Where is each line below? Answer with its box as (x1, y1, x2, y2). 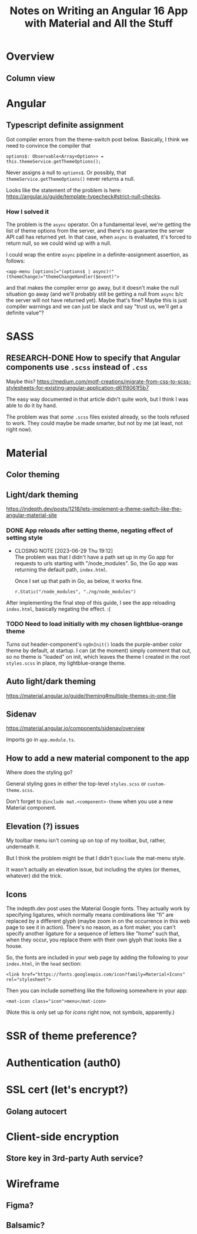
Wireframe (6, 1177, 60, 1190)
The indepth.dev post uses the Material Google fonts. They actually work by (6, 905, 190, 912)
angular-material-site (6, 512, 58, 519)
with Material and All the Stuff (24, 16, 173, 30)
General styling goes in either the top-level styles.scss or (6, 780, 146, 787)
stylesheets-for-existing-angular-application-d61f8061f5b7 (6, 384, 149, 391)
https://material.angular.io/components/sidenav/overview (6, 725, 145, 732)
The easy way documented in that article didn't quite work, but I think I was (6, 396, 189, 403)
